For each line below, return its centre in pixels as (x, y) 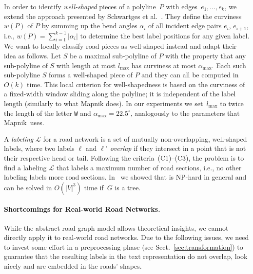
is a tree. (128, 187)
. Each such (229, 65)
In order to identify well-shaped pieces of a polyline (80, 6)
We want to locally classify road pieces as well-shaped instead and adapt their (120, 46)
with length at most (86, 65)
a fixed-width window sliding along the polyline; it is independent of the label (120, 94)
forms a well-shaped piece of (90, 75)
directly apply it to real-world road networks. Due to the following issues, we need (126, 237)
